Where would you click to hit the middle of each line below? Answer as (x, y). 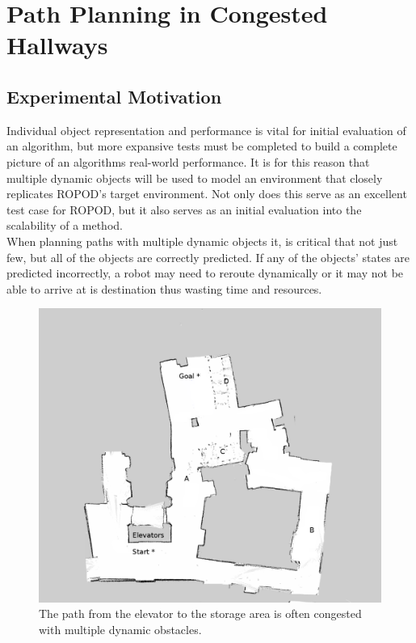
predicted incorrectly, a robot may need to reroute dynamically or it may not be (205, 273)
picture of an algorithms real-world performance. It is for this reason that (188, 161)
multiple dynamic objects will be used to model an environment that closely (195, 178)
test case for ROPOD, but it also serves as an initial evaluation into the (184, 209)
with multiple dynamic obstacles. (120, 630)
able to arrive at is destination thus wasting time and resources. (164, 288)
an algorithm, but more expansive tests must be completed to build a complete (202, 146)
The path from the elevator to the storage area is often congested (200, 613)
